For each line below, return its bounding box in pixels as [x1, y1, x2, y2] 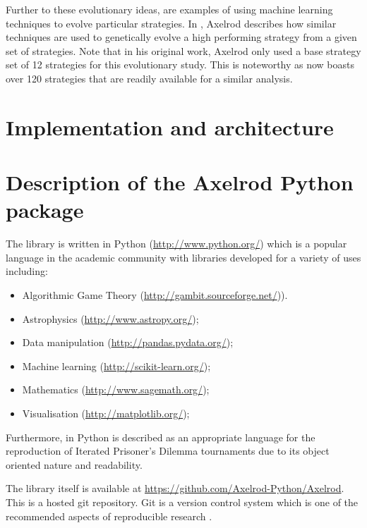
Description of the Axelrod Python [6, 168, 354, 197]
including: [6, 264, 48, 278]
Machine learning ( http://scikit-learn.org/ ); [22, 358, 211, 373]
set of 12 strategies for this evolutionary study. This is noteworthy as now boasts [6, 57, 355, 72]
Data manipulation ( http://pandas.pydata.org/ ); [22, 335, 234, 350]
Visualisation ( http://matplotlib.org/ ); [22, 406, 190, 420]
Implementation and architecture [6, 112, 334, 141]
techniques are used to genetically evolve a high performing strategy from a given [6, 30, 357, 44]
